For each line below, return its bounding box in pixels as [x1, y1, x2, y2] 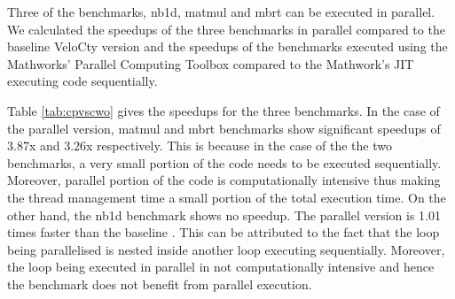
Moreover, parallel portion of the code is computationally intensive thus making [7, 171, 441, 189]
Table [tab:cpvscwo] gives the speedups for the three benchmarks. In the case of [7, 101, 440, 119]
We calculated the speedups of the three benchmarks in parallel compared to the [7, 19, 445, 38]
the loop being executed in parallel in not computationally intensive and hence [7, 257, 435, 276]
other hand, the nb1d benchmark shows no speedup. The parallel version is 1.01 [7, 205, 442, 224]
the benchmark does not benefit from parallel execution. [7, 274, 312, 293]
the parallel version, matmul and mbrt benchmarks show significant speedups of [7, 119, 441, 137]
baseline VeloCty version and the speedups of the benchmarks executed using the [7, 37, 448, 56]
